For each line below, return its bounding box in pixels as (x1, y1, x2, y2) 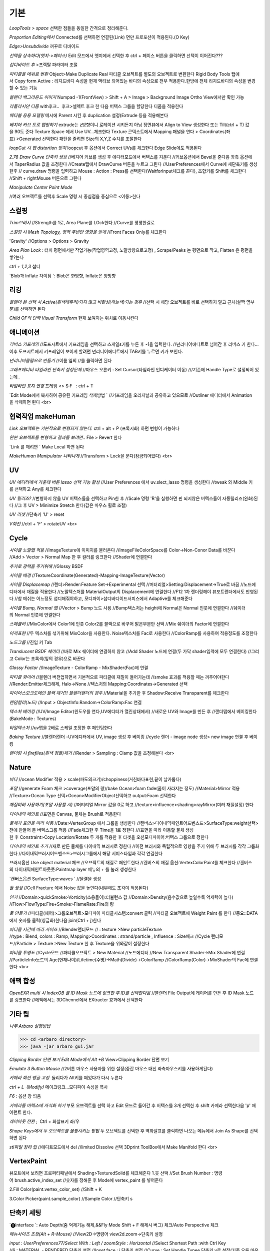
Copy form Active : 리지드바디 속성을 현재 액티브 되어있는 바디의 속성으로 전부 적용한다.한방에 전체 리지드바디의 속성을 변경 (14, 78, 256, 84)
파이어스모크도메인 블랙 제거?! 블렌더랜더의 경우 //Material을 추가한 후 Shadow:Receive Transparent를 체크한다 (9, 690, 229, 696)
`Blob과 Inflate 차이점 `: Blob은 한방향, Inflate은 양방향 (9, 273, 116, 279)
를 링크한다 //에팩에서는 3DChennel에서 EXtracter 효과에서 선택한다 (9, 997, 143, 1003)
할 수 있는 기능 (9, 85, 37, 91)
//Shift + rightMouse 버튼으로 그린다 (9, 175, 82, 181)
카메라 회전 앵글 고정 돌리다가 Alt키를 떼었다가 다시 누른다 (9, 1075, 123, 1081)
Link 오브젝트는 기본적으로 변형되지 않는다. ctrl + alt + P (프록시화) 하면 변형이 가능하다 (9, 425, 180, 431)
